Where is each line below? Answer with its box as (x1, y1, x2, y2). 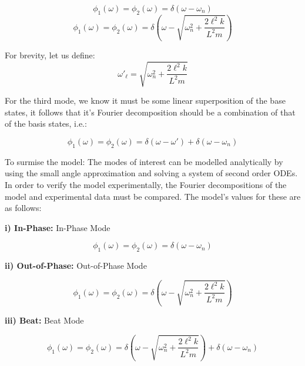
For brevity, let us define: (5, 49, 95, 61)
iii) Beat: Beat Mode (5, 314, 84, 327)
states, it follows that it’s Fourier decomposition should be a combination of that (5, 105, 296, 118)
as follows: (5, 202, 42, 214)
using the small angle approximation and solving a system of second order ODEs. (5, 167, 298, 179)
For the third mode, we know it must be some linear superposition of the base (5, 94, 286, 107)
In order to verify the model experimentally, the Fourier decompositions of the (5, 179, 287, 191)
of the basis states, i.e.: (5, 117, 87, 130)
